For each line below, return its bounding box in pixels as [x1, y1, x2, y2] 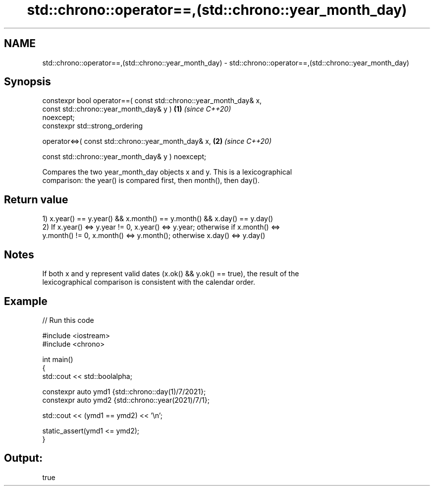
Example [4, 295, 48, 307]
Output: [4, 452, 43, 465]
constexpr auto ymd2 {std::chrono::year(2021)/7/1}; [42, 395, 210, 404]
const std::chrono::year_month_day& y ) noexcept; [42, 152, 207, 161]
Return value [4, 193, 68, 206]
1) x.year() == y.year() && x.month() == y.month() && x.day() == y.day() [42, 214, 273, 223]
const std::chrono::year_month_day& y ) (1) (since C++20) [42, 105, 231, 114]
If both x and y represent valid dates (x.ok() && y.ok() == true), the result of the [42, 269, 299, 278]
